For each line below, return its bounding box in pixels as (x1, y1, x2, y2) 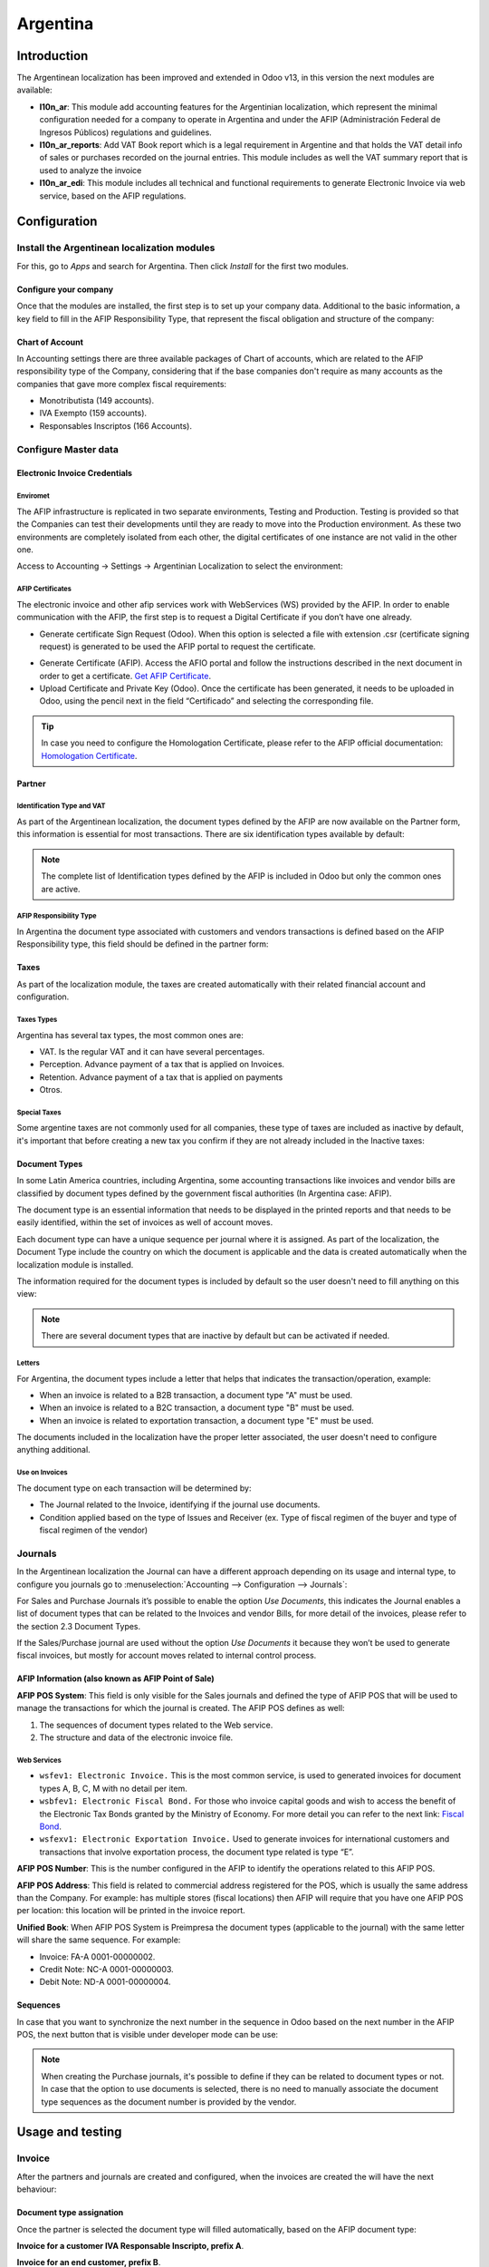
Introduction (16, 48, 89, 63)
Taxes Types (16, 1015, 58, 1024)
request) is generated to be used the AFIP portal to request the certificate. (39, 640, 316, 652)
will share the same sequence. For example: (16, 1934, 181, 1945)
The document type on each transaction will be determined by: (16, 1483, 252, 1493)
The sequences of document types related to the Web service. (39, 1719, 273, 1730)
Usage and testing (16, 2125, 122, 2140)
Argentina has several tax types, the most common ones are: (16, 1029, 244, 1040)
